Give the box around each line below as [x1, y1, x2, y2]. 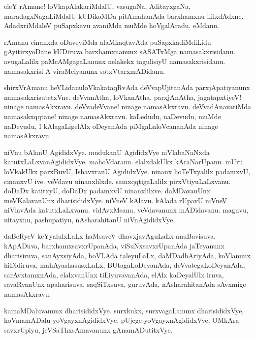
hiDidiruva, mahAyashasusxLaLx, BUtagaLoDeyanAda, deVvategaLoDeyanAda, [4, 260, 245, 270]
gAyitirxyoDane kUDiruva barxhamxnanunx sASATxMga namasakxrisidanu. [4, 46, 235, 57]
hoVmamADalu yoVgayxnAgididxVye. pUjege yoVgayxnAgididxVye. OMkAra [4, 315, 239, 325]
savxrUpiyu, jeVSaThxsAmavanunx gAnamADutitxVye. [4, 324, 173, 335]
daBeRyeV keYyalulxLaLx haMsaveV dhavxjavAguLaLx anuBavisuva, [4, 231, 216, 241]
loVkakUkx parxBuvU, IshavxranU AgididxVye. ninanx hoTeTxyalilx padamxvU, [4, 166, 251, 176]
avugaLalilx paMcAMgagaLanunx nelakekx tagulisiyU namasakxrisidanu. [4, 56, 225, 66]
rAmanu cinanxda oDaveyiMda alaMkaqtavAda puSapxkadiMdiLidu [4, 36, 211, 47]
